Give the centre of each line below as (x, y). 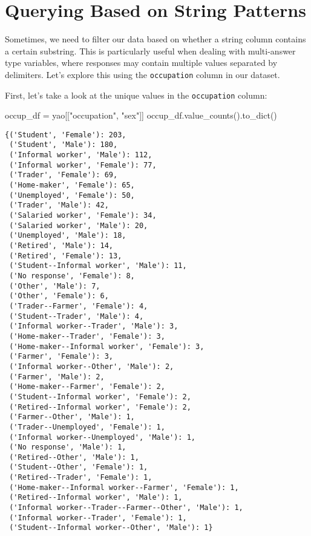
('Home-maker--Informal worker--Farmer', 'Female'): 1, (124, 487)
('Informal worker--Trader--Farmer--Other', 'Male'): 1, (126, 508)
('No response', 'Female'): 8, (72, 276)
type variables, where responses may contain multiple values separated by (141, 63)
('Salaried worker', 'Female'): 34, (83, 216)
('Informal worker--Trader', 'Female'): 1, (98, 518)
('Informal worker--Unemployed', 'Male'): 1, (102, 437)
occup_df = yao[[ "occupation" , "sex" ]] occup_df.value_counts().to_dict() (141, 115)
